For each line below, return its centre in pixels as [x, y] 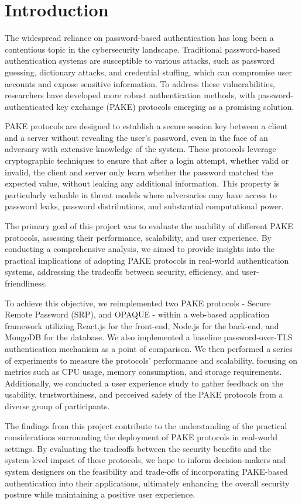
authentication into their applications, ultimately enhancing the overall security [147, 483]
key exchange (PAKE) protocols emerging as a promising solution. [175, 106]
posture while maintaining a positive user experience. [100, 494]
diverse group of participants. [57, 405]
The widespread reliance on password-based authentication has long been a [139, 38]
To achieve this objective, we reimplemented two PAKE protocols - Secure [138, 303]
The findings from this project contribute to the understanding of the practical [146, 425]
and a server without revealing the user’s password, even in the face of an [136, 137]
